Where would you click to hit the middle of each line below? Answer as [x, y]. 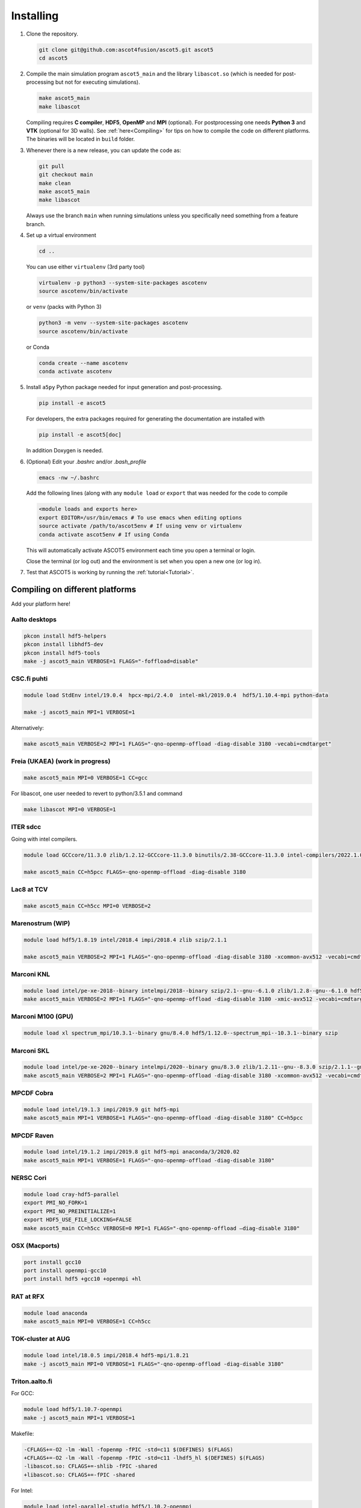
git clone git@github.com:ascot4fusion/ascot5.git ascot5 [126, 49]
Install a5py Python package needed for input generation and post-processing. [124, 387]
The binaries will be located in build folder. [81, 139]
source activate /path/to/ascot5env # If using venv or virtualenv [140, 526]
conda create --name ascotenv [83, 363]
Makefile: [23, 1433]
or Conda [38, 347]
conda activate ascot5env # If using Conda [104, 534]
